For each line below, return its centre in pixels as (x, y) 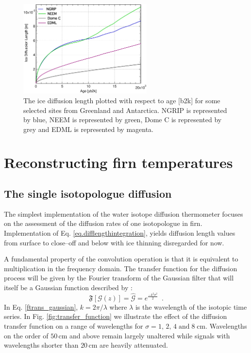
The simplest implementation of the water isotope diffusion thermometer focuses (124, 214)
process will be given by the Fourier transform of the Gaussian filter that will (119, 278)
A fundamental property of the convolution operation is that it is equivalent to (121, 259)
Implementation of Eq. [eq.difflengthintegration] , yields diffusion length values (120, 233)
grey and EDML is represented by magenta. (89, 129)
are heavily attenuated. (134, 345)
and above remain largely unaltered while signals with (150, 335)
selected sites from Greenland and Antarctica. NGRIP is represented (125, 110)
